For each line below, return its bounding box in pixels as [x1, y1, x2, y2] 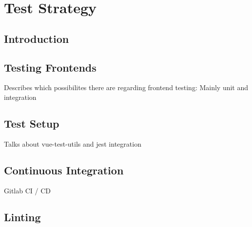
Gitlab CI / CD [4, 185, 51, 195]
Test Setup [4, 115, 59, 131]
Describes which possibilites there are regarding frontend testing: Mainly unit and [4, 82, 249, 93]
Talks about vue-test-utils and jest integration [4, 138, 141, 149]
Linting [4, 209, 41, 224]
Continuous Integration [4, 162, 124, 177]
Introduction [4, 31, 69, 46]
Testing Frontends [4, 59, 97, 75]
